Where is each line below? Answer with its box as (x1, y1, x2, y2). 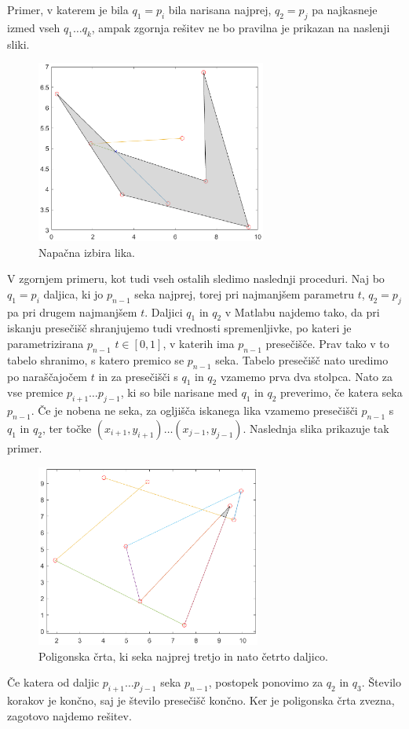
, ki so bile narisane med (120, 384, 238, 401)
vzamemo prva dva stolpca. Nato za (220, 368, 393, 384)
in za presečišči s (98, 368, 178, 384)
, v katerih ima (163, 335, 235, 351)
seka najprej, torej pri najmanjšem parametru (134, 285, 354, 302)
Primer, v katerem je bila (7, 2, 129, 17)
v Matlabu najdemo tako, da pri (225, 303, 380, 320)
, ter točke (42, 419, 92, 436)
